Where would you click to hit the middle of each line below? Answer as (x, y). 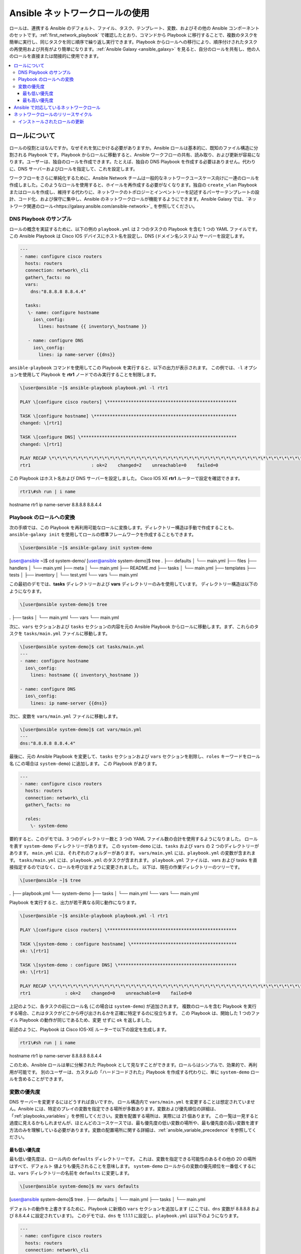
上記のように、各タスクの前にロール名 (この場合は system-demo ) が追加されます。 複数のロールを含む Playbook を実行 (133, 1006)
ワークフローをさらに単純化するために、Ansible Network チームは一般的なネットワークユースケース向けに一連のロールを (134, 178)
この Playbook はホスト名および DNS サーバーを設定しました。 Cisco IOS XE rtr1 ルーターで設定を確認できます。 (126, 478)
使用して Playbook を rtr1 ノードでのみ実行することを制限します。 (91, 375)
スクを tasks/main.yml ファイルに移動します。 (60, 634)
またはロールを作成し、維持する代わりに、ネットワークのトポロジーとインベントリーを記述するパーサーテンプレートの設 (134, 192)
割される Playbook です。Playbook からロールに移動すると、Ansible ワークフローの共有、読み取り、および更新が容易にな (135, 154)
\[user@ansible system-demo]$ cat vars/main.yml (81, 729)
